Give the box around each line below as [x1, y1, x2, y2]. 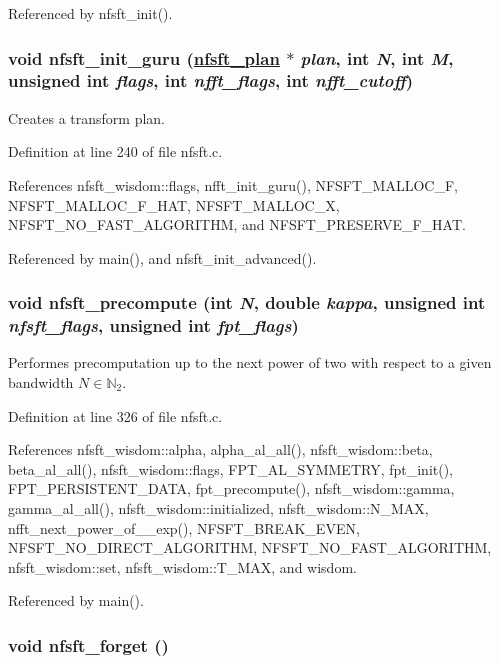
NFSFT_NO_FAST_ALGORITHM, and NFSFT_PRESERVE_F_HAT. [8, 214, 466, 235]
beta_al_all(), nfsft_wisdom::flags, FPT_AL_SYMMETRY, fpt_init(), [8, 458, 454, 479]
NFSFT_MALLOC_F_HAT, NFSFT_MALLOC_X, [8, 194, 340, 215]
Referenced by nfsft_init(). [8, 3, 173, 23]
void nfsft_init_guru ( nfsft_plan [8, 45, 280, 70]
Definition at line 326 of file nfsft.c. [8, 405, 223, 426]
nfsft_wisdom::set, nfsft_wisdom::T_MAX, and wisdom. [8, 556, 357, 577]
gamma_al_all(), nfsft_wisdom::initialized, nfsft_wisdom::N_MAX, [8, 498, 429, 518]
